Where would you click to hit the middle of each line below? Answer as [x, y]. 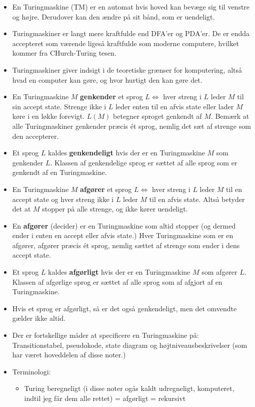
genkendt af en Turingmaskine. [59, 172]
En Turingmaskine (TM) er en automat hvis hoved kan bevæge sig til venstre [131, 7]
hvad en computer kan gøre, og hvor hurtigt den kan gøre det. [107, 79]
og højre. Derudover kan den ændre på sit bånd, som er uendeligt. [113, 16]
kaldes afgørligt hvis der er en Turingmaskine [119, 272]
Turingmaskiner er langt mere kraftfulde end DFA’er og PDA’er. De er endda [131, 33]
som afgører [219, 272]
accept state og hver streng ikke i [63, 199]
